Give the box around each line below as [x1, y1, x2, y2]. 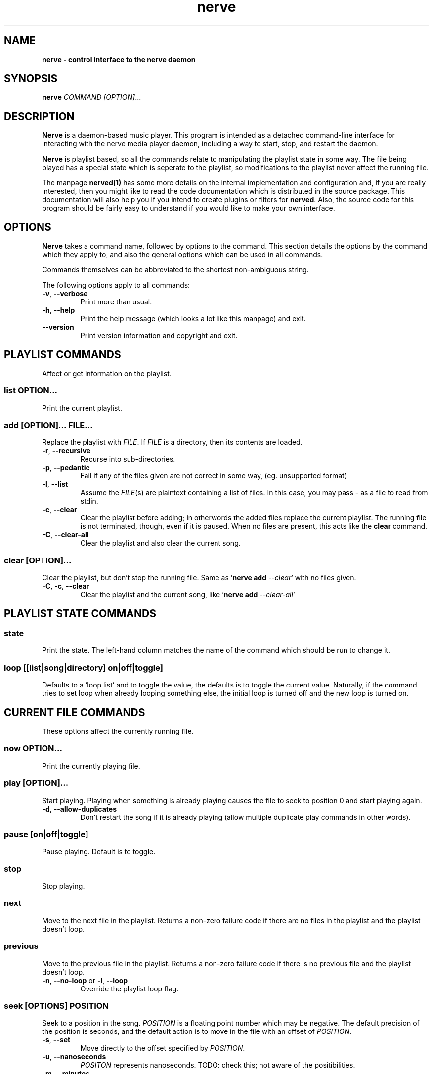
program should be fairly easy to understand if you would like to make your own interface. [42, 204, 335, 213]
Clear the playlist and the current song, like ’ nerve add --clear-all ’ [80, 590, 295, 599]
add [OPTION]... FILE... [4, 420, 93, 430]
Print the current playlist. [42, 403, 122, 412]
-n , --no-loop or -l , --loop [42, 976, 128, 985]
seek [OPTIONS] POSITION [4, 1000, 109, 1011]
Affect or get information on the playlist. [42, 369, 172, 378]
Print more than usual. [80, 298, 152, 306]
